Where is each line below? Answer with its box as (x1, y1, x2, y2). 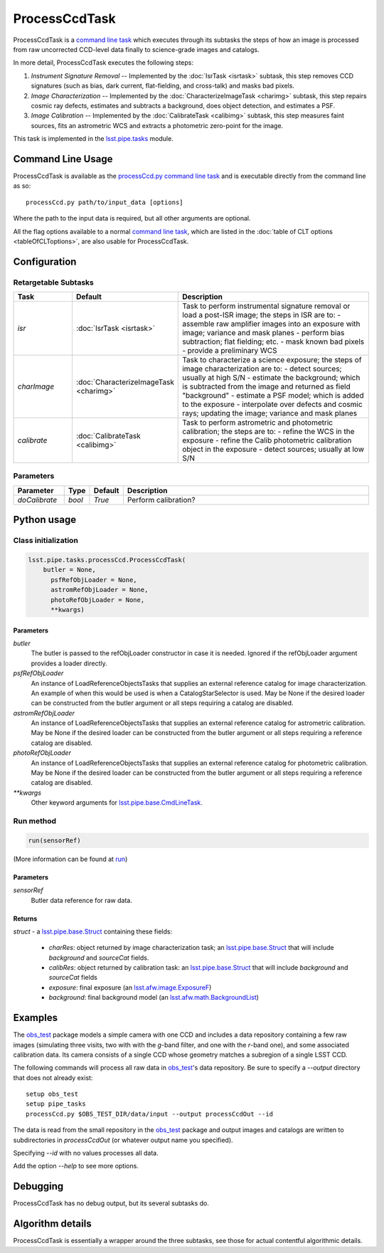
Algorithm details (13, 1217, 92, 1230)
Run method (13, 815, 57, 825)
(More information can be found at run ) (13, 855, 128, 863)
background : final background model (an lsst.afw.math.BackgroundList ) (48, 993, 260, 1002)
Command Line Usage (13, 153, 113, 165)
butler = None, (43, 566, 96, 574)
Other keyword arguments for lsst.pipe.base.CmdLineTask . (31, 798, 203, 807)
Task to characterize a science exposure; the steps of (182, 355, 362, 365)
